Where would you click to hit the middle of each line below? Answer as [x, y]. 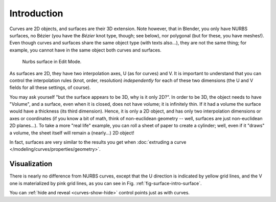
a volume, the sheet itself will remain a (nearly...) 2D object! [72, 132]
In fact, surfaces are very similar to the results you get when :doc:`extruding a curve [98, 142]
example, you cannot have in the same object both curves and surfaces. [86, 50]
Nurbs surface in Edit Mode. [52, 62]
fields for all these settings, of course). [50, 87]
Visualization [31, 164]
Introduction [36, 13]
